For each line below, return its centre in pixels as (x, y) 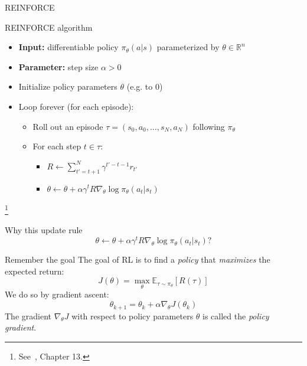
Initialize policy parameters (68, 86)
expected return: (35, 271)
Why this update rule (44, 230)
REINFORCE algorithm (49, 27)
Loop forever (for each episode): (76, 106)
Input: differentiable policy (68, 47)
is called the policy (236, 316)
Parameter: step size (58, 66)
